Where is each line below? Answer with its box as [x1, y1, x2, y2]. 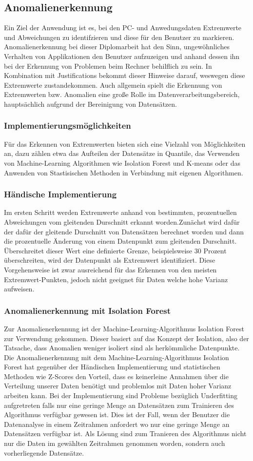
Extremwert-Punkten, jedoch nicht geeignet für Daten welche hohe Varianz [4, 274, 228, 284]
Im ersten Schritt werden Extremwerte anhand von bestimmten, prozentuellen [4, 207, 237, 217]
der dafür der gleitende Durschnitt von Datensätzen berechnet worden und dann [4, 226, 244, 236]
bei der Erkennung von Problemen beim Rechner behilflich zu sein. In [4, 60, 212, 71]
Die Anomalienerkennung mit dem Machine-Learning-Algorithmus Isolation [4, 352, 229, 362]
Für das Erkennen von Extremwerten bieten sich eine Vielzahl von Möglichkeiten [4, 138, 246, 149]
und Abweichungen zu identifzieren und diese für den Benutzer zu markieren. [4, 32, 234, 42]
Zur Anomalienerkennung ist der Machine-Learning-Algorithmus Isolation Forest [4, 323, 244, 333]
